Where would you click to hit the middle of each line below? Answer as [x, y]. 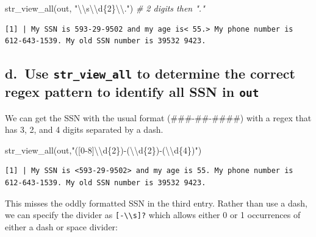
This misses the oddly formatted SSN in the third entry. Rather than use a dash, [156, 203]
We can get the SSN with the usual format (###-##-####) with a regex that [158, 117]
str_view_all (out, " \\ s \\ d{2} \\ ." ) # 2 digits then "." [105, 8]
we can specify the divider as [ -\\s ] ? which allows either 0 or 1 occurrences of [153, 215]
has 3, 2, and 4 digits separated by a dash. [84, 129]
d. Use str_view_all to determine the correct [150, 73]
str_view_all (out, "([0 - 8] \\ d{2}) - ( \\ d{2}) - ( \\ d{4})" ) [103, 150]
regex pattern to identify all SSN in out [132, 92]
